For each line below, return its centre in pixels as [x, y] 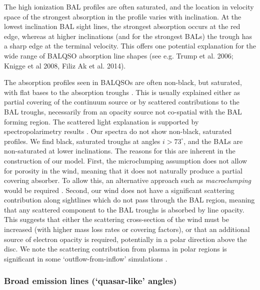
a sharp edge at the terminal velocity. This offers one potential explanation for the [130, 46]
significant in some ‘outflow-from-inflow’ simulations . [86, 258]
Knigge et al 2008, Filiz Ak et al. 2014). [65, 65]
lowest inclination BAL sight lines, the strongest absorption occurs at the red [122, 26]
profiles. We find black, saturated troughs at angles [82, 141]
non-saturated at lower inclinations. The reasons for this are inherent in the [120, 151]
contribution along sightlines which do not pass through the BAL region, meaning [129, 200]
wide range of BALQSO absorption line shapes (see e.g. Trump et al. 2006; [119, 55]
